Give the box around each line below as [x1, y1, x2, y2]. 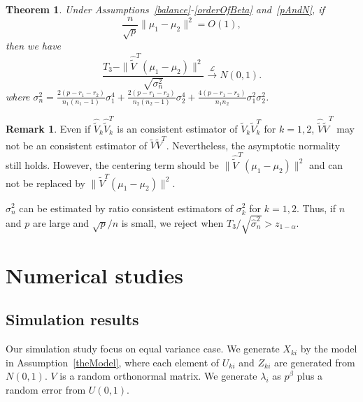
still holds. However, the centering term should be [6, 157, 219, 172]
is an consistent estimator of [117, 121, 238, 135]
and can [308, 157, 343, 172]
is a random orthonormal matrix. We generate [59, 368, 257, 383]
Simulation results [6, 308, 139, 330]
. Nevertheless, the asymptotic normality [166, 137, 341, 152]
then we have [6, 38, 62, 53]
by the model [300, 341, 357, 356]
